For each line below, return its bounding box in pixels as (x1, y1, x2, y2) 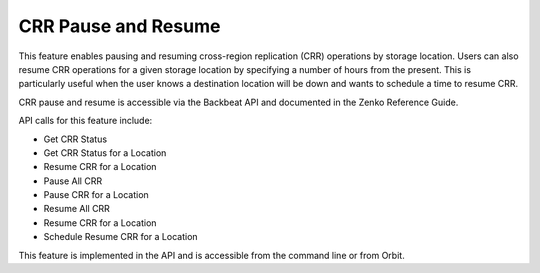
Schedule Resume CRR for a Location (43, 231, 199, 243)
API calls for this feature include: (18, 115, 153, 127)
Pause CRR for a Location (43, 189, 149, 201)
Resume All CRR (43, 203, 110, 215)
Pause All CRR (43, 175, 103, 187)
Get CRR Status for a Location (43, 146, 167, 159)
